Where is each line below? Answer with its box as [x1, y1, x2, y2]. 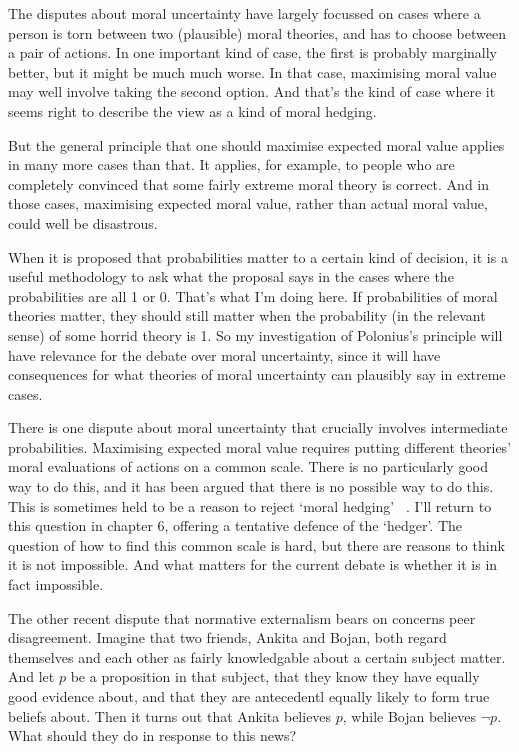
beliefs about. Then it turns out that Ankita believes [8, 705, 332, 726]
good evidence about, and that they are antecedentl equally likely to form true [8, 686, 490, 706]
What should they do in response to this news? [8, 725, 297, 746]
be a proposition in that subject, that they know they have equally [70, 666, 480, 687]
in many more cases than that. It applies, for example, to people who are [8, 154, 455, 175]
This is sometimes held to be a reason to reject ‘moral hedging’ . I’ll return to [8, 495, 492, 516]
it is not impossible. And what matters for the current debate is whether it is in [8, 554, 498, 575]
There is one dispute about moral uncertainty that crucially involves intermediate [8, 417, 508, 438]
